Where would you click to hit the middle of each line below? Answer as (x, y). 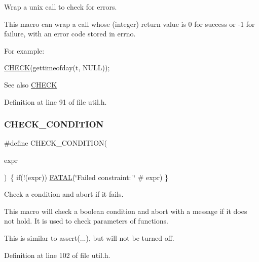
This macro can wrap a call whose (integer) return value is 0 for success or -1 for (129, 24)
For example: (24, 50)
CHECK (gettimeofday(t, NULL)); (57, 68)
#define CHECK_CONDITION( (55, 143)
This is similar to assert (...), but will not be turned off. (89, 237)
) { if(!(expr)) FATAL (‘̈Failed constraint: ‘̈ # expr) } (86, 177)
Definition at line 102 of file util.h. (57, 255)
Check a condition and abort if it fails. (64, 194)
